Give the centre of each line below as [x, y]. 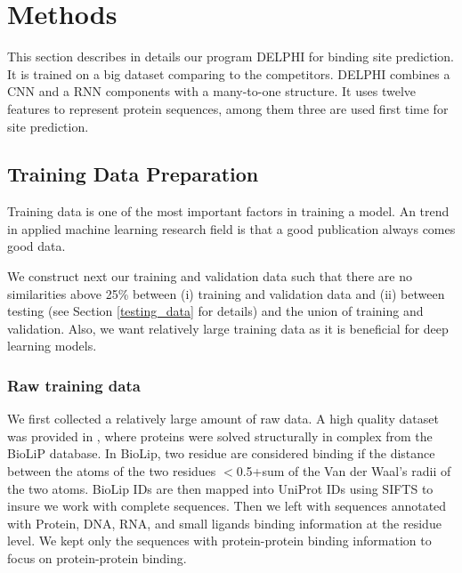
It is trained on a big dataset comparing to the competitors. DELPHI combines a [229, 73]
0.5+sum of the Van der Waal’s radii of [344, 471]
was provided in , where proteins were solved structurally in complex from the [220, 436]
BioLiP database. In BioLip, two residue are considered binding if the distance [221, 453]
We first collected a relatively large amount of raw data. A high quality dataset [223, 419]
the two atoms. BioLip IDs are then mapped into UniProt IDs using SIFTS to [220, 488]
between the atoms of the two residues [112, 471]
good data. [36, 246]
